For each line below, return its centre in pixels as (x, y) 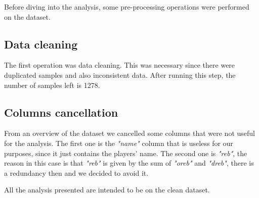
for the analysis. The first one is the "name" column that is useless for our (119, 143)
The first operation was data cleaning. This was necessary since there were (120, 65)
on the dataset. (27, 16)
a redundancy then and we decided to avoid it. (76, 172)
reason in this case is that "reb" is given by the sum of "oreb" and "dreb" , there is (129, 163)
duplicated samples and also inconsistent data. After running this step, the (120, 75)
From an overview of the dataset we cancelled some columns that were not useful (129, 133)
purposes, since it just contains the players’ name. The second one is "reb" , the (126, 153)
